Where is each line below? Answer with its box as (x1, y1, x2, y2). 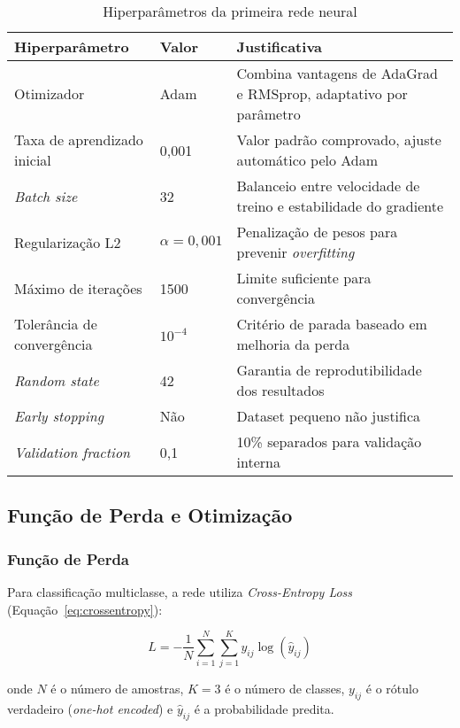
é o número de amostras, (50, 679, 184, 698)
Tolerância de (14, 314, 97, 334)
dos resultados (236, 380, 325, 400)
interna (236, 452, 280, 472)
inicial (14, 150, 51, 170)
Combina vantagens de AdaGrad (236, 63, 438, 83)
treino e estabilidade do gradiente (236, 196, 444, 216)
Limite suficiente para (236, 267, 372, 288)
